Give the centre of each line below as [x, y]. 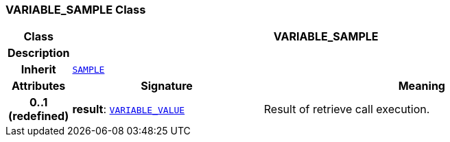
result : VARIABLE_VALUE [129, 109]
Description [39, 53]
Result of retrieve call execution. [347, 109]
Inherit [38, 70]
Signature [167, 86]
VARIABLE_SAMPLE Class [76, 10]
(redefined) [39, 116]
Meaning [422, 86]
